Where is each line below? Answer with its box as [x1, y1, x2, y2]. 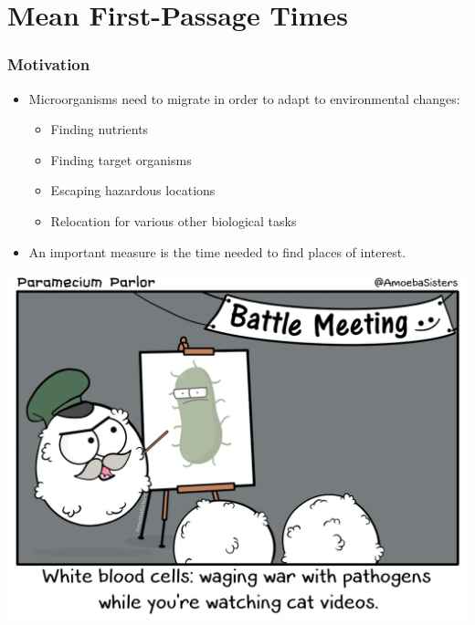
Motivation [7, 53, 90, 76]
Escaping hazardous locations [50, 181, 216, 200]
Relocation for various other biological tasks [50, 211, 297, 230]
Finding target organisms [50, 150, 192, 169]
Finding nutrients [50, 120, 149, 139]
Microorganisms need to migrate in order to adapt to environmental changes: [28, 89, 460, 108]
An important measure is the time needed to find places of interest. [28, 242, 406, 261]
